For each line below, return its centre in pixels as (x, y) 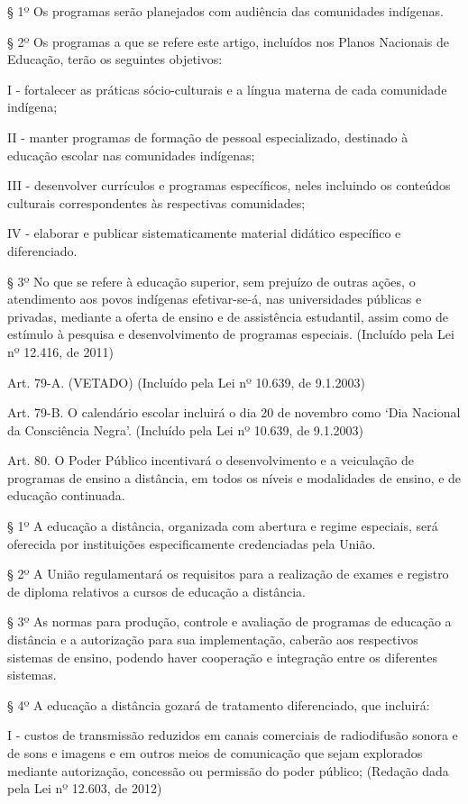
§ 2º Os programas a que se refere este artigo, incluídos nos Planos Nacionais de (228, 41)
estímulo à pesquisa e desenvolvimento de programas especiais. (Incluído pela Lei (231, 334)
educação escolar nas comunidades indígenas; (131, 155)
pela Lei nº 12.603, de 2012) (85, 788)
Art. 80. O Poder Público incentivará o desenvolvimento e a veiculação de (211, 460)
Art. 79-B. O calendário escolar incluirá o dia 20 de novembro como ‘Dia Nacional (234, 412)
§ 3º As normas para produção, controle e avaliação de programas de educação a (229, 621)
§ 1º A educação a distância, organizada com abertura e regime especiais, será (223, 526)
